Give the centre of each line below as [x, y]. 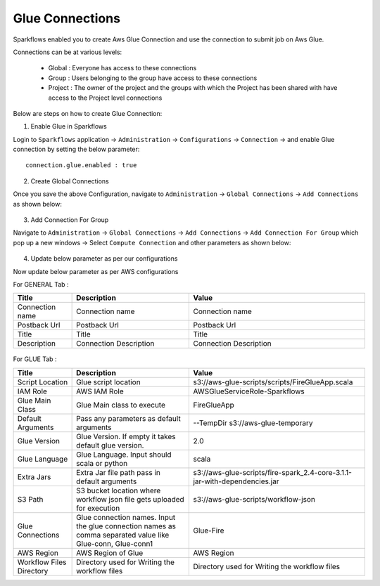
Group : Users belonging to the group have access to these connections [153, 78]
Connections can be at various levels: [68, 52]
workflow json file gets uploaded [130, 499]
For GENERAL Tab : [41, 284]
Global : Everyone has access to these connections [122, 68]
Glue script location [108, 382]
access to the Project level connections [105, 98]
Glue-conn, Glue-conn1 [115, 543]
